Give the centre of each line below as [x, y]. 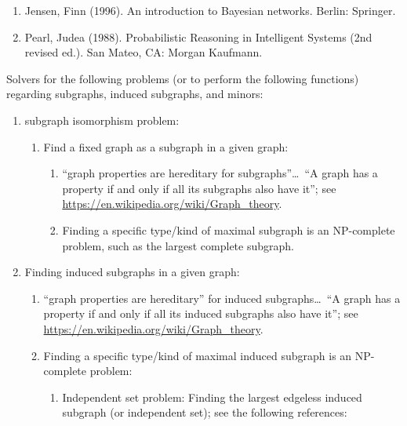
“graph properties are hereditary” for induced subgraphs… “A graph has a [222, 298]
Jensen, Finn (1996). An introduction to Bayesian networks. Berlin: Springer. [210, 10]
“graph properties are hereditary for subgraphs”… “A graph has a [220, 173]
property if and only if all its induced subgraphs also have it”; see [201, 313]
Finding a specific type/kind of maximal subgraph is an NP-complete [229, 229]
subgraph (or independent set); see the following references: [205, 412]
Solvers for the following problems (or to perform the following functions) [183, 78]
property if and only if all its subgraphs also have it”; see [199, 188]
